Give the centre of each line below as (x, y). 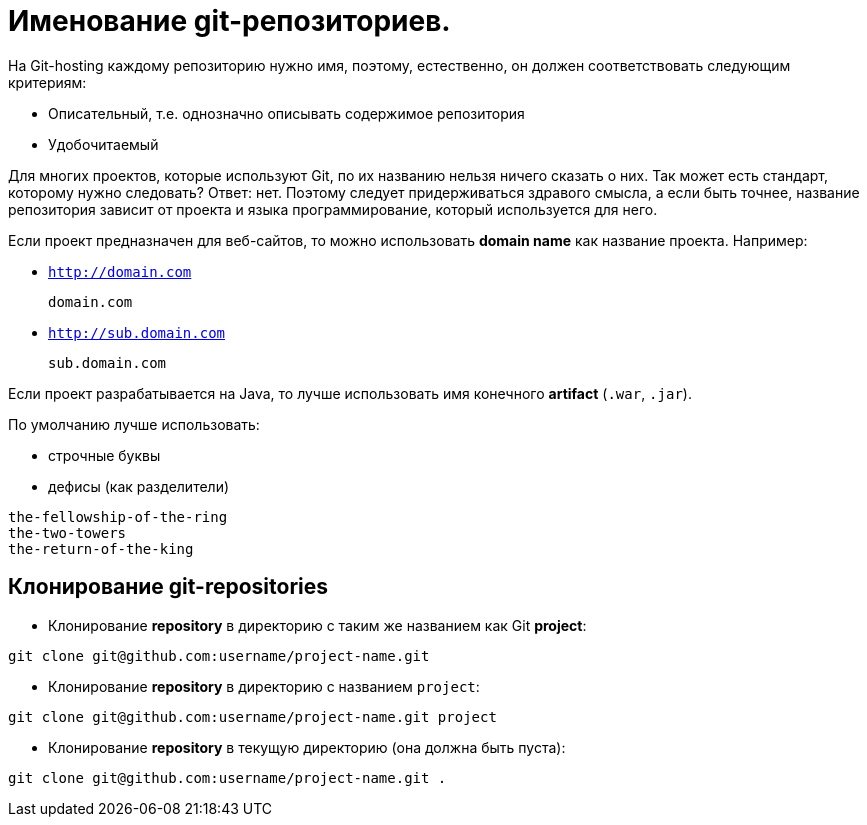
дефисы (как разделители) (139, 486)
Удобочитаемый (103, 144)
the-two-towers (67, 532)
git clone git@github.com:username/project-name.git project (252, 716)
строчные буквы (104, 455)
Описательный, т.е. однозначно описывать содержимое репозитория (286, 113)
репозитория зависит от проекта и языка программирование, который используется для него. (333, 209)
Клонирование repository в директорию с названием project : (264, 686)
